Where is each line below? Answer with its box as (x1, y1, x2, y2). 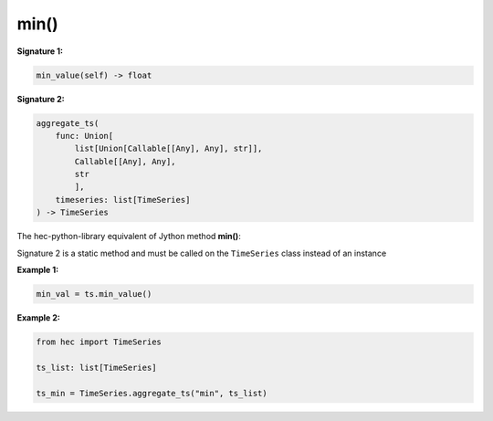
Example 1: (16, 265, 59, 275)
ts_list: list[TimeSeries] (36, 362, 157, 373)
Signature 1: (16, 46, 64, 57)
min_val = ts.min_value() (36, 289, 152, 299)
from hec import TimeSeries (36, 336, 162, 347)
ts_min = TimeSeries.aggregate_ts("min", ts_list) (36, 388, 268, 398)
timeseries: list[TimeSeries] (55, 195, 191, 205)
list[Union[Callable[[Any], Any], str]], (74, 143, 263, 154)
